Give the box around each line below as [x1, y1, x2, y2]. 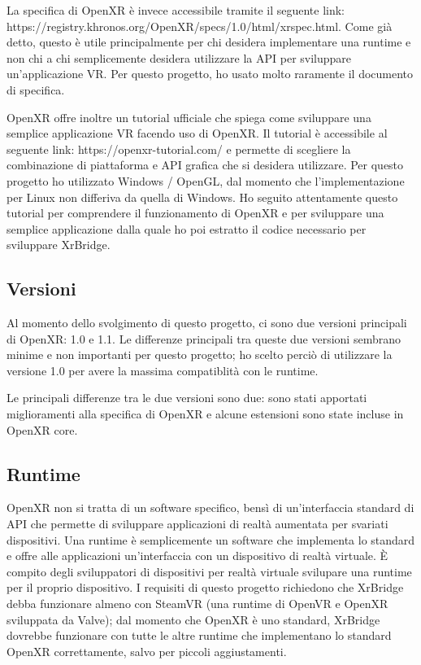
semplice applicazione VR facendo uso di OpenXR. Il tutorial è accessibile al [7, 125, 388, 142]
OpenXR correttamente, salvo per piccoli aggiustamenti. [7, 642, 287, 659]
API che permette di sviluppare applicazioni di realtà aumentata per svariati [7, 515, 388, 532]
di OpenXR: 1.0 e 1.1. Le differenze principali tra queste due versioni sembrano [7, 330, 401, 347]
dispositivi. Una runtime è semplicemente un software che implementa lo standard [7, 531, 415, 548]
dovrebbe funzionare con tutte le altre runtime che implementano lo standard [7, 627, 392, 644]
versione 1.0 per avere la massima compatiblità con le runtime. [7, 361, 319, 378]
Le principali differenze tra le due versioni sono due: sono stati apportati [7, 389, 367, 406]
